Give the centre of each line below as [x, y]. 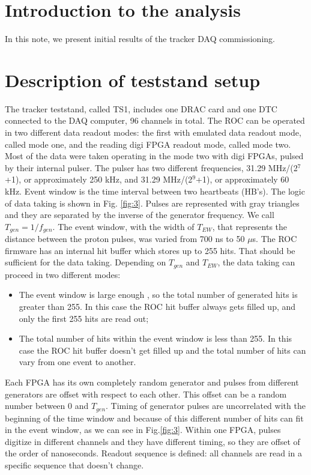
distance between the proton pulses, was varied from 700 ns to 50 [125, 239]
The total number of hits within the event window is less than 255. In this [155, 338]
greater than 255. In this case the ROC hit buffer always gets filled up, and [157, 307]
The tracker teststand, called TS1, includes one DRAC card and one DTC [141, 108]
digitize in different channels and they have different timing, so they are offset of [152, 441]
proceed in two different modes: [63, 274]
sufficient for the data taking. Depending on [86, 262]
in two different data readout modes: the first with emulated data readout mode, [153, 132]
